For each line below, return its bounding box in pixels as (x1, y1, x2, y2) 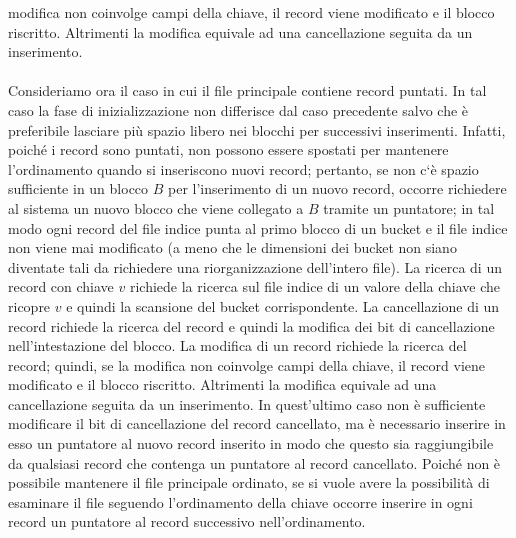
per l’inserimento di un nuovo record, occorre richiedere (168, 178, 507, 199)
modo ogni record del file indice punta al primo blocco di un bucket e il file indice (8, 217, 508, 238)
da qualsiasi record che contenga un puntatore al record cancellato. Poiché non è (8, 452, 501, 473)
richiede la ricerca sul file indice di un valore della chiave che (129, 276, 501, 297)
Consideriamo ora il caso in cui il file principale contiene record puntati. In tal (8, 80, 487, 101)
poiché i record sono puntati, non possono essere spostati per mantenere (8, 139, 449, 160)
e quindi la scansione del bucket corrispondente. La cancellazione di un (66, 295, 500, 316)
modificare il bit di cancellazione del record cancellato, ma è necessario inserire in (8, 413, 506, 434)
